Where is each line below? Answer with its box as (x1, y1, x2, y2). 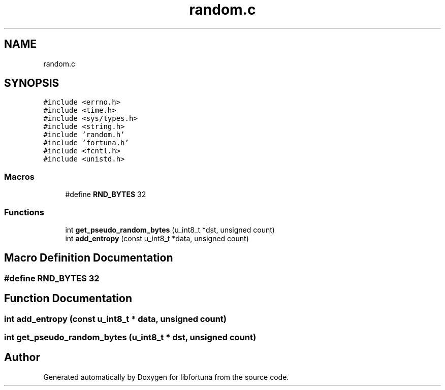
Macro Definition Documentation (4, 251, 173, 265)
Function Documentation (4, 292, 132, 305)
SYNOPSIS (4, 77, 59, 90)
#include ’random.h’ (43, 131, 125, 139)
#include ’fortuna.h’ (43, 139, 129, 147)
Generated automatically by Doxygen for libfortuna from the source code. (43, 372, 289, 381)
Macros (4, 171, 35, 182)
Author (4, 351, 40, 364)
